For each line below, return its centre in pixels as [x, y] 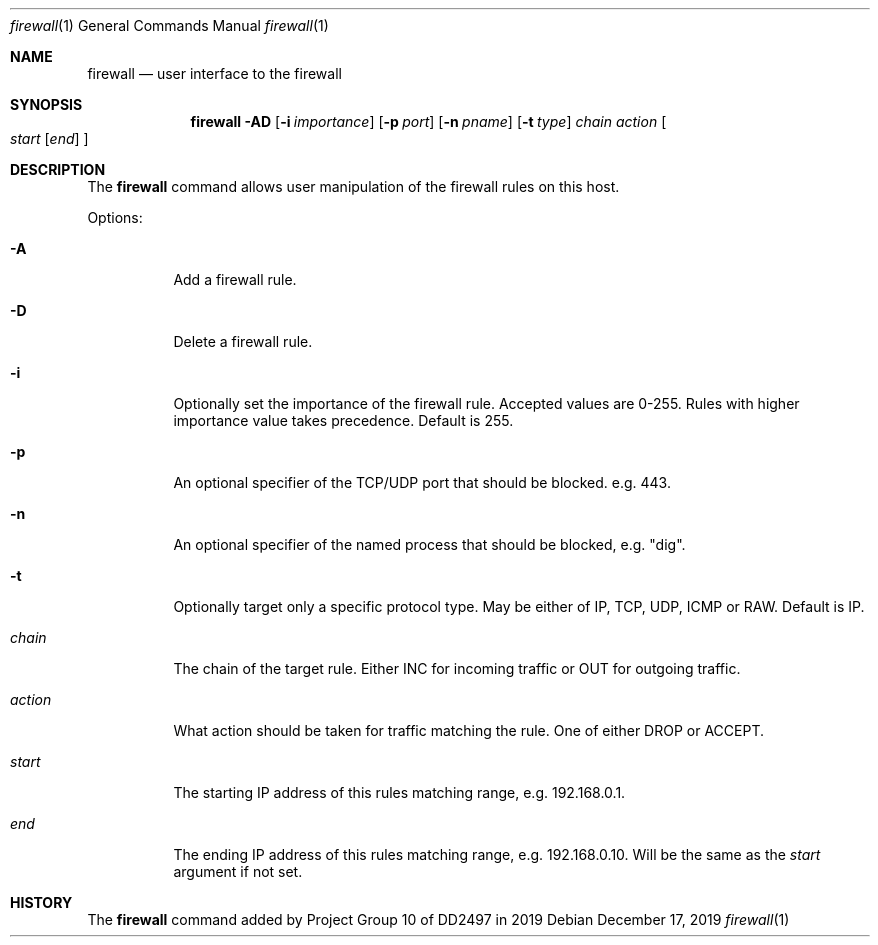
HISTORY [41, 902]
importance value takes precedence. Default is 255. [343, 420]
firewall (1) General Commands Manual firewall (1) [169, 25]
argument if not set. [238, 871]
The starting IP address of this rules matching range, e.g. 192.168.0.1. [399, 792]
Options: [115, 217]
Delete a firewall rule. [243, 341]
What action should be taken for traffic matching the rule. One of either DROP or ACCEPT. [468, 730]
